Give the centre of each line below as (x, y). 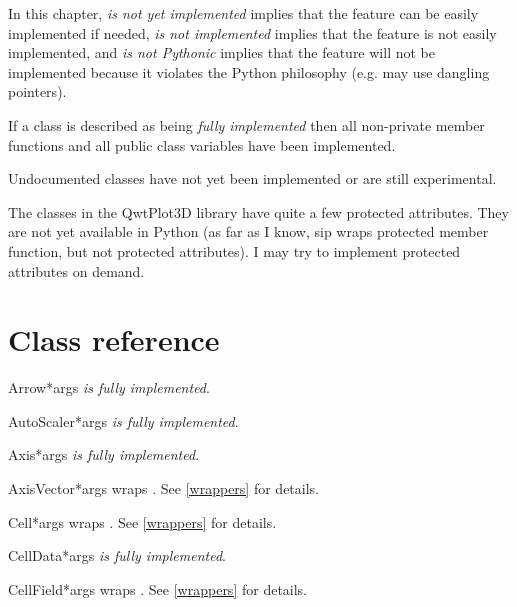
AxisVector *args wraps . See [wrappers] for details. (163, 488)
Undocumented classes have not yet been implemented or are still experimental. (252, 178)
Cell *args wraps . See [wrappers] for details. (142, 521)
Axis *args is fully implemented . (104, 454)
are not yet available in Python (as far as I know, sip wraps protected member (248, 231)
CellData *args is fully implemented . (117, 555)
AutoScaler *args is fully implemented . (123, 420)
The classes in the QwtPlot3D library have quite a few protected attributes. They (258, 211)
